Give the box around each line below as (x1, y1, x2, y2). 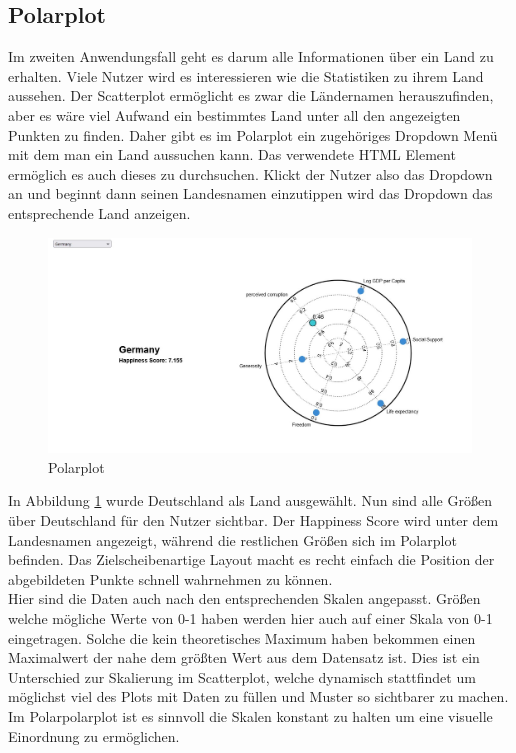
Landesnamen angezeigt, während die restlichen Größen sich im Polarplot (8, 529, 457, 550)
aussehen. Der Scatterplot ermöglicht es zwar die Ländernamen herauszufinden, (8, 85, 494, 106)
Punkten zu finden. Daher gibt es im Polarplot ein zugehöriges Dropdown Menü (8, 124, 498, 145)
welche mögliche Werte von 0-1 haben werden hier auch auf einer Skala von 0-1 (8, 608, 493, 629)
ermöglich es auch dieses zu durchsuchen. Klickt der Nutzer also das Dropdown (8, 163, 493, 184)
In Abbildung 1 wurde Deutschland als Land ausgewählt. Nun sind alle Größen (8, 490, 492, 511)
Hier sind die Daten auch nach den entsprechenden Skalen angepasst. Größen (8, 588, 481, 609)
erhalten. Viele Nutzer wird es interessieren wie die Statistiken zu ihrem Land (8, 65, 484, 86)
